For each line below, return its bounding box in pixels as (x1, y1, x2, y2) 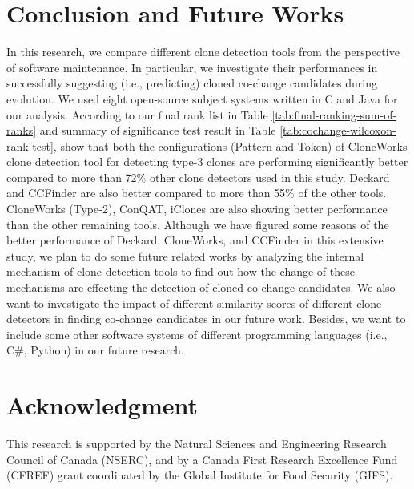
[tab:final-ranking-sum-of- (271, 106, 397, 123)
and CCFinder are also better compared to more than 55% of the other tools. (6, 184, 387, 201)
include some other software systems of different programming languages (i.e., (6, 325, 388, 342)
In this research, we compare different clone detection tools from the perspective (6, 43, 400, 60)
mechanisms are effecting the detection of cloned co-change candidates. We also (6, 279, 396, 296)
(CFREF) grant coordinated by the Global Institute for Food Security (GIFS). (6, 467, 393, 483)
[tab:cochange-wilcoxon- (279, 122, 396, 139)
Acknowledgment (6, 389, 198, 422)
